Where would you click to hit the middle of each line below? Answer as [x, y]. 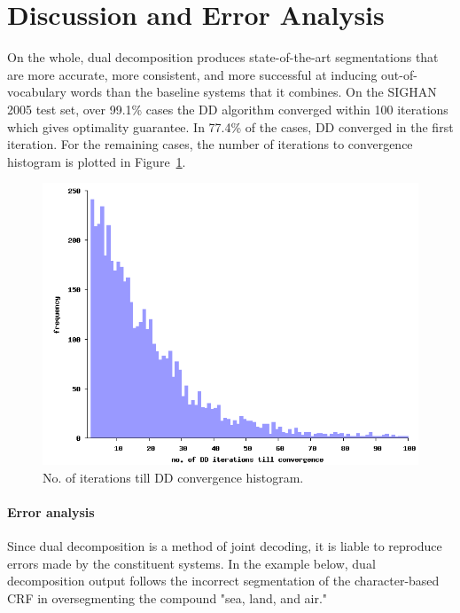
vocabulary [37, 92]
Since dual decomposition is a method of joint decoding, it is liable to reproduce [225, 546]
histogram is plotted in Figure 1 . [97, 161]
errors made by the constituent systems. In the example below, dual [191, 563]
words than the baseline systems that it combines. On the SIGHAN [253, 92]
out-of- [399, 74]
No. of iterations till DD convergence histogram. [173, 477]
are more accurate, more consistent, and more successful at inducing [192, 74]
